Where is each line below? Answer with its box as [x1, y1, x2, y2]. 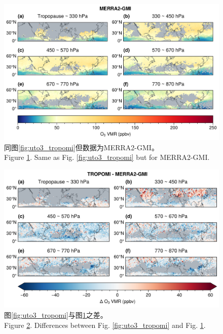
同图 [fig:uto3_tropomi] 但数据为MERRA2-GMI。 [4, 142, 159, 152]
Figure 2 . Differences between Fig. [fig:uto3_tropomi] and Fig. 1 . [4, 319, 206, 330]
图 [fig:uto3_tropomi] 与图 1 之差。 [4, 309, 107, 320]
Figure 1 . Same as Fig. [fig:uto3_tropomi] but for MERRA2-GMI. [4, 152, 210, 162]
